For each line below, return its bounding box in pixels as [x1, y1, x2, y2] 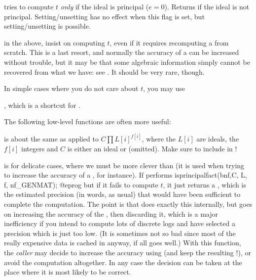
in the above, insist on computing [4, 37, 105, 47]
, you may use [143, 83, 185, 93]
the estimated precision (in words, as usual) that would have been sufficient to [4, 189, 241, 199]
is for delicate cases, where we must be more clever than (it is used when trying [4, 160, 245, 170]
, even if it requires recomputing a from [110, 37, 229, 47]
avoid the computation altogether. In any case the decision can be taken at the [4, 257, 242, 267]
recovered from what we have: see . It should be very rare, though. [4, 66, 205, 77]
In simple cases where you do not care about [4, 83, 139, 93]
